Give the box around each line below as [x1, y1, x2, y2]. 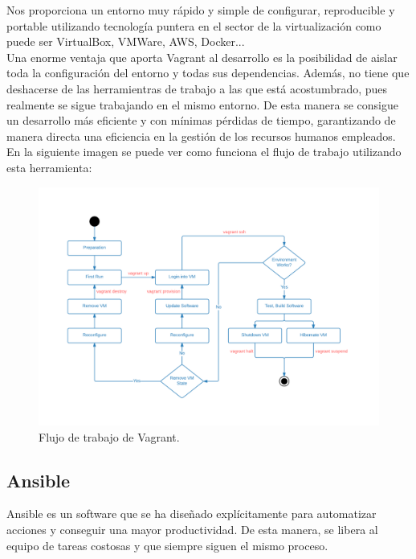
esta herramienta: [6, 158, 92, 175]
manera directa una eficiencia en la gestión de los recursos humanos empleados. [6, 127, 396, 144]
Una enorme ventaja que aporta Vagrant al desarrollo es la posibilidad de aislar [6, 48, 398, 65]
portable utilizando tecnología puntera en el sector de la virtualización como [6, 17, 381, 34]
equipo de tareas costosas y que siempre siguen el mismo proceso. [6, 536, 328, 553]
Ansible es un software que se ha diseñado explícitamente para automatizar [6, 505, 377, 522]
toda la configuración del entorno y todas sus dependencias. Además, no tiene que [6, 64, 410, 81]
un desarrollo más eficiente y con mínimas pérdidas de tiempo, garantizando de [6, 112, 396, 129]
